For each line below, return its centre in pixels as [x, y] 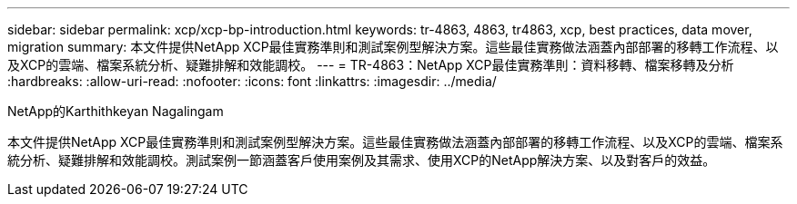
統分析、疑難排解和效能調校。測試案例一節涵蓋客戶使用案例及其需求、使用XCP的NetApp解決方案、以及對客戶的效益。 [362, 160]
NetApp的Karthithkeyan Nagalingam [116, 111]
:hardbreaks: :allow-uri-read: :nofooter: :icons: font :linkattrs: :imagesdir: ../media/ [252, 81]
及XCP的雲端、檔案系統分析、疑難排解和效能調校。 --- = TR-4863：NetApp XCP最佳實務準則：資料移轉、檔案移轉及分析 [371, 65]
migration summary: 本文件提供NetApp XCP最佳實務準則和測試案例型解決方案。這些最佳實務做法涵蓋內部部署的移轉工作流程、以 [393, 47]
